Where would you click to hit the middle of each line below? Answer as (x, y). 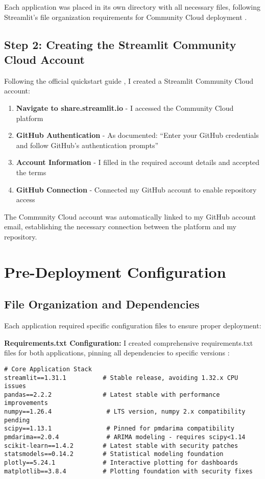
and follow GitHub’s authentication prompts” (87, 145)
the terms (31, 172)
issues (15, 386)
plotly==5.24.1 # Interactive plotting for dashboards (121, 463)
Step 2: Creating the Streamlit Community (120, 44)
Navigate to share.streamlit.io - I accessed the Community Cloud (125, 107)
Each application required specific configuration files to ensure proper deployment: (133, 326)
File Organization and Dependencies (102, 304)
